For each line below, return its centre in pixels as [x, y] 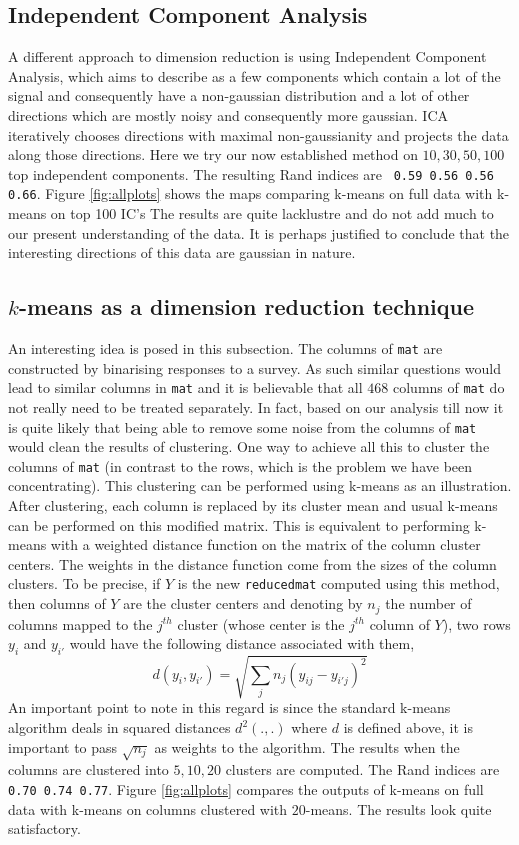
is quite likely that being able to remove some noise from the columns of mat [242, 426]
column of [399, 623]
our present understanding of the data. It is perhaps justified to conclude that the [259, 232]
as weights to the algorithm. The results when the [307, 746]
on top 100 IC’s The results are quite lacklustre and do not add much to [272, 213]
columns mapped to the [80, 623]
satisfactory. [44, 828]
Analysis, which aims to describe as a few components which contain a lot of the [254, 75]
